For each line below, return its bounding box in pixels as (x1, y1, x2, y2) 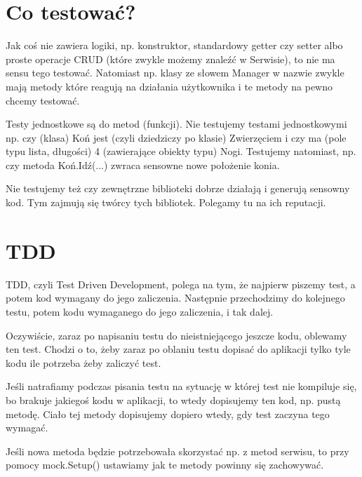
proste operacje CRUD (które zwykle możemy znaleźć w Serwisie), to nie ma (6, 51, 335, 66)
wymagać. (6, 420, 48, 435)
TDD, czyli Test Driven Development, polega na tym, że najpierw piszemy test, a (6, 276, 356, 291)
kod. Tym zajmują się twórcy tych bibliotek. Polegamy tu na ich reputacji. (6, 195, 326, 210)
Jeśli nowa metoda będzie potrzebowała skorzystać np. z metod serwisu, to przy (6, 443, 349, 458)
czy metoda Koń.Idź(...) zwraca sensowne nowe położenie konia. (6, 157, 280, 172)
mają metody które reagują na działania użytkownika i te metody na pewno (6, 79, 333, 93)
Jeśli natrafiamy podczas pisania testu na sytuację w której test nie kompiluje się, (6, 379, 357, 394)
